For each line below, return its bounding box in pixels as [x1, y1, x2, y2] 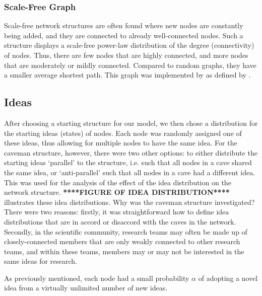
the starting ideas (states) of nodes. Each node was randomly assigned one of [4, 127, 242, 138]
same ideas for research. [4, 256, 77, 266]
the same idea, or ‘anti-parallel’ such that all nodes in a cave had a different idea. [4, 167, 255, 177]
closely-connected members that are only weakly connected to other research [4, 236, 240, 247]
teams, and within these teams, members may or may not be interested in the [4, 246, 244, 256]
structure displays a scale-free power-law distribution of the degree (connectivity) [4, 40, 254, 50]
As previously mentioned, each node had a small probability [4, 272, 189, 283]
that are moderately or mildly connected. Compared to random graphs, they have [4, 59, 256, 70]
